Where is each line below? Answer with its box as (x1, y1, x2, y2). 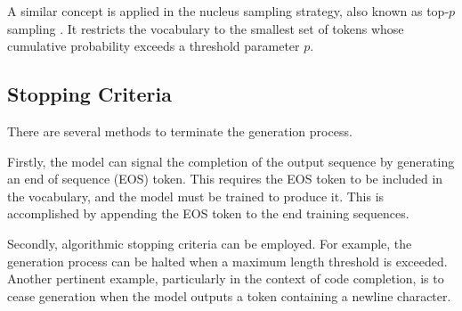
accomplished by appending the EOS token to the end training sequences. (7, 204, 409, 223)
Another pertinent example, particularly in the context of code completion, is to (7, 269, 444, 288)
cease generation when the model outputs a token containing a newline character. (7, 286, 451, 305)
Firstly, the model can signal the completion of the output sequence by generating (7, 151, 455, 170)
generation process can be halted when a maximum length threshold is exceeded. (7, 251, 448, 270)
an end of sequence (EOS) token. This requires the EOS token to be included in (7, 169, 443, 188)
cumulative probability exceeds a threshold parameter (7, 37, 300, 55)
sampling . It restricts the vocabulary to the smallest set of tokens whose (7, 19, 404, 37)
